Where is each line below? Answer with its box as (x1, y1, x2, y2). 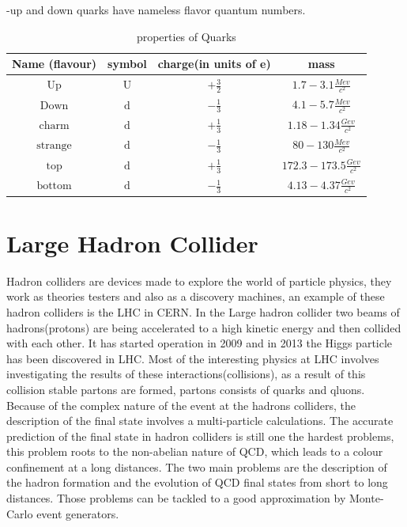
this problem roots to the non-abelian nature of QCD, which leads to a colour (6, 443, 383, 460)
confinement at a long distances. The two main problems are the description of (6, 458, 387, 475)
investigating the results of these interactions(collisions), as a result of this (6, 366, 366, 382)
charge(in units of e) (157, 55, 271, 72)
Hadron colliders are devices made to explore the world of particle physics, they (6, 272, 392, 289)
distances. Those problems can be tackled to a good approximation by (6, 490, 346, 506)
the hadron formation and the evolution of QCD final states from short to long (6, 474, 388, 491)
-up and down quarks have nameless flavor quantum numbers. (6, 2, 306, 17)
